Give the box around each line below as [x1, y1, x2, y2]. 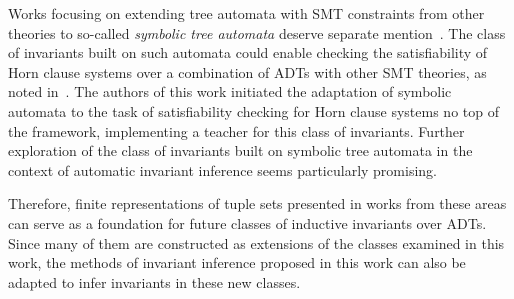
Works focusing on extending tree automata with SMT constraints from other [8, 3, 485, 23]
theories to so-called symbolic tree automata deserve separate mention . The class [8, 22, 506, 43]
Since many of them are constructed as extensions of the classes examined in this [8, 232, 505, 253]
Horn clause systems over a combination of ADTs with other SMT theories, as [8, 61, 487, 82]
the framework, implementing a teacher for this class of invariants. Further [8, 120, 465, 141]
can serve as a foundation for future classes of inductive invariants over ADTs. [8, 212, 487, 233]
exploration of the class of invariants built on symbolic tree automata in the [8, 140, 473, 161]
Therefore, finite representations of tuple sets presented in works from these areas [8, 193, 507, 214]
